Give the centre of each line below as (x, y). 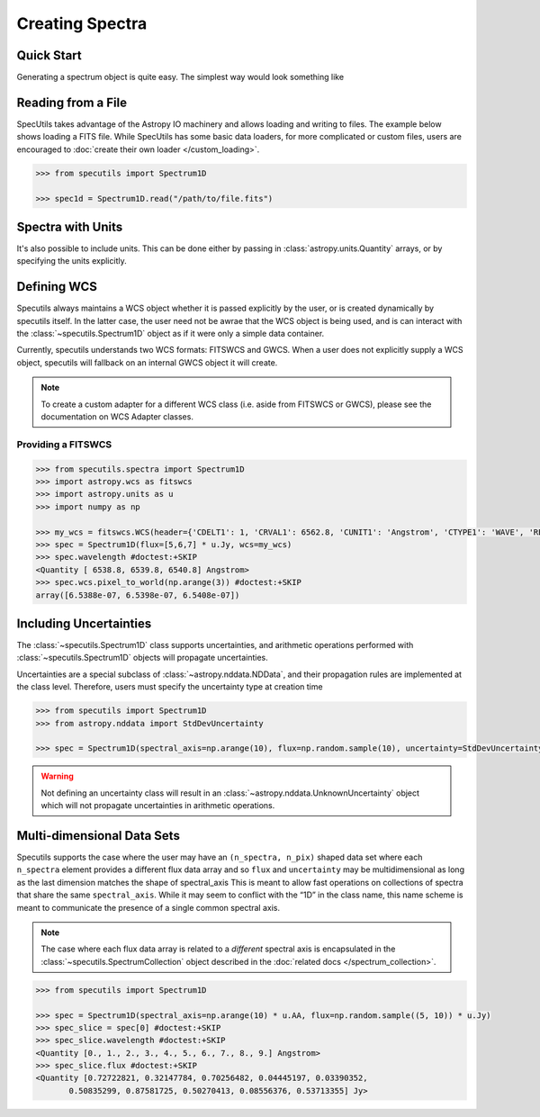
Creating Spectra (82, 23)
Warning (57, 776)
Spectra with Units (70, 226)
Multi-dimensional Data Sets (98, 836)
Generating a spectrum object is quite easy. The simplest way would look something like (180, 77)
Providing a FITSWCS (64, 444)
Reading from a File (72, 102)
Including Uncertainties (84, 623)
